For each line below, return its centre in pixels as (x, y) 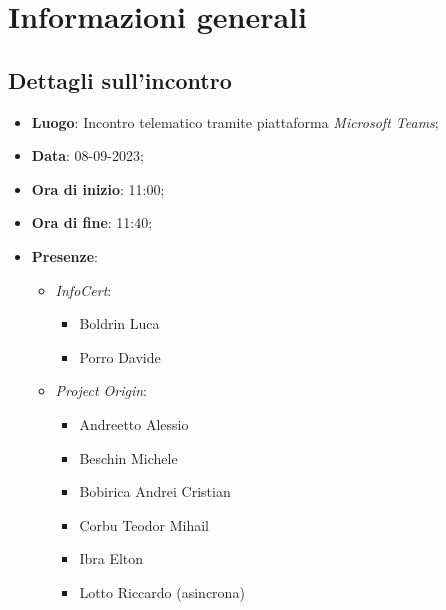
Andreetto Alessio (134, 423)
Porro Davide (120, 356)
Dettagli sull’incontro (120, 79)
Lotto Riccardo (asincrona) (162, 591)
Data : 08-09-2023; (87, 155)
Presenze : (64, 255)
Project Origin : (101, 390)
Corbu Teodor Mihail (144, 524)
